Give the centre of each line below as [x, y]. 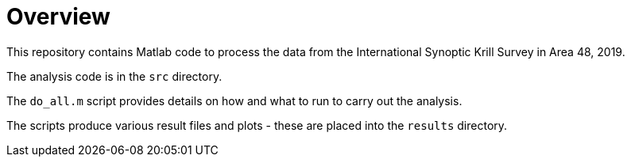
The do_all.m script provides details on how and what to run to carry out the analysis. [234, 100]
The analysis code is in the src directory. [114, 76]
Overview [58, 17]
